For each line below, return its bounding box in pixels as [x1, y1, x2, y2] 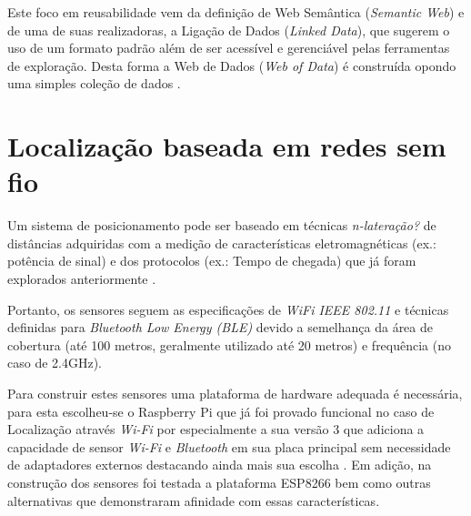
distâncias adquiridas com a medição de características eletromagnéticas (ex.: [7, 233, 436, 252]
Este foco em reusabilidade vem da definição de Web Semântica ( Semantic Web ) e [7, 3, 465, 21]
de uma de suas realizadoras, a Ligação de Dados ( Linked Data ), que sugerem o [7, 20, 450, 39]
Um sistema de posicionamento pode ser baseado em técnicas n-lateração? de [7, 216, 436, 235]
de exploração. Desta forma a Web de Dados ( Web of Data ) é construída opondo [7, 56, 456, 75]
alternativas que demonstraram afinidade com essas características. [7, 491, 380, 510]
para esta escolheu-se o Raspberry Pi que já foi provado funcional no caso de [7, 401, 435, 420]
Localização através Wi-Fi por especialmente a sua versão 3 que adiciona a [7, 420, 425, 439]
